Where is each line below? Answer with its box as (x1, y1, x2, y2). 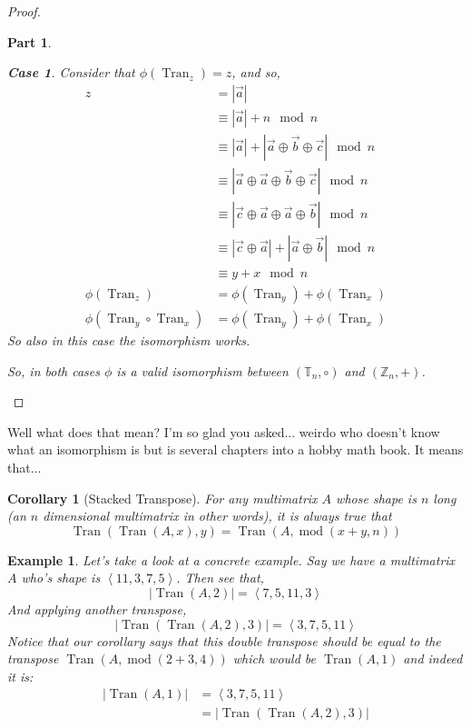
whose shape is (336, 488, 417, 507)
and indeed (403, 649, 463, 668)
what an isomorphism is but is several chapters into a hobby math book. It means (7, 440, 464, 459)
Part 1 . (7, 32, 52, 51)
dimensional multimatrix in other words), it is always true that (43, 506, 392, 525)
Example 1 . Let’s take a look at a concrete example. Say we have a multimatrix (7, 550, 456, 569)
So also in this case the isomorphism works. (7, 331, 250, 350)
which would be (232, 649, 316, 668)
